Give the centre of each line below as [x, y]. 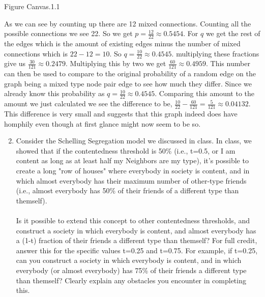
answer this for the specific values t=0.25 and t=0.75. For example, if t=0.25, [137, 250]
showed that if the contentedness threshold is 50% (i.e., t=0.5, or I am [126, 150]
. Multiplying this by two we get [116, 63]
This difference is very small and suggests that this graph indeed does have [121, 114]
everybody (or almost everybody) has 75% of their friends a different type [131, 270]
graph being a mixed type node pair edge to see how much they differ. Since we [128, 83]
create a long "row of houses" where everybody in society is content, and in [133, 171]
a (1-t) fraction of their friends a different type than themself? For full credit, [137, 240]
